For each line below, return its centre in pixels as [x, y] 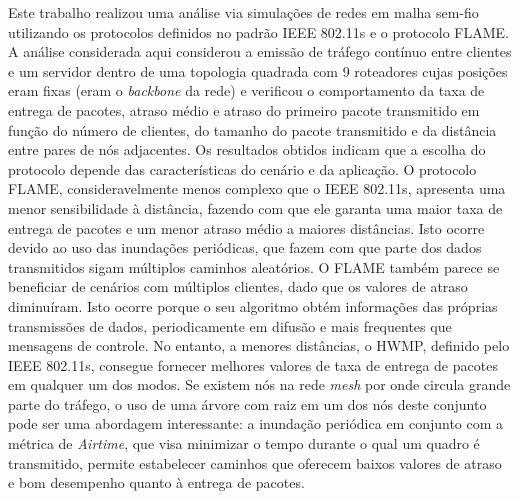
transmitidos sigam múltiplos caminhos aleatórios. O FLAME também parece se [254, 266]
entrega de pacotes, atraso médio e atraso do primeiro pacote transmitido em [244, 109]
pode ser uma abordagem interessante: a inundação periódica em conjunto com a [256, 423]
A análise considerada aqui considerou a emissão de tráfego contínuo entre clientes [260, 51]
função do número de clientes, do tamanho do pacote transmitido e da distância [252, 129]
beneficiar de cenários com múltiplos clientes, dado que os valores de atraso [238, 286]
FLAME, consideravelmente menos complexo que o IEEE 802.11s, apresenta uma [257, 188]
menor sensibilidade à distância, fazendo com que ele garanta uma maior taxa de [255, 207]
